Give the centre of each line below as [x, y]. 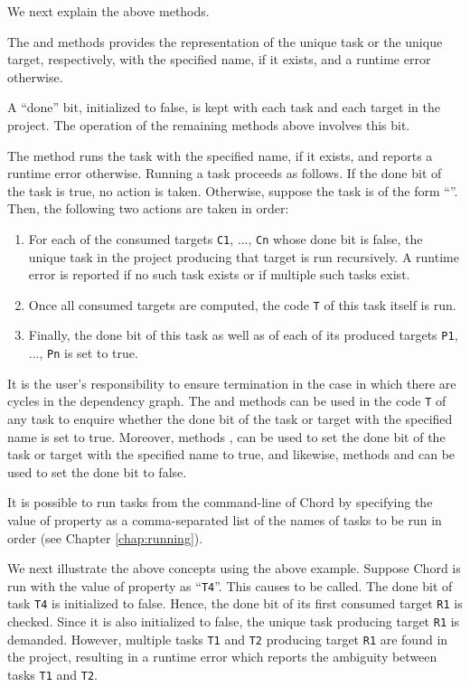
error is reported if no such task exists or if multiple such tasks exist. [219, 274]
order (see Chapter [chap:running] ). [105, 537]
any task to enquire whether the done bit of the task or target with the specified [230, 419]
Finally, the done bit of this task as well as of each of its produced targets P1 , [243, 335]
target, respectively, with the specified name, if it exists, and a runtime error [219, 59]
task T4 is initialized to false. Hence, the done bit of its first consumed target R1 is [235, 603]
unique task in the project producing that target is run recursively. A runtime [244, 256]
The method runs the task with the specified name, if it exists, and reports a [220, 155]
